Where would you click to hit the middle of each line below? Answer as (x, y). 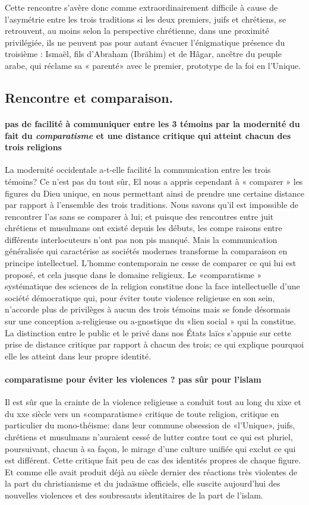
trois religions (33, 147)
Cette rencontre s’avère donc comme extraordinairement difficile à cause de (141, 7)
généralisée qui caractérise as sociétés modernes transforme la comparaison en (146, 251)
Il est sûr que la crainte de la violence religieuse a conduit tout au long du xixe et (153, 402)
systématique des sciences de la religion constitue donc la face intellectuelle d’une (152, 286)
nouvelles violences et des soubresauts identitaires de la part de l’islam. (134, 495)
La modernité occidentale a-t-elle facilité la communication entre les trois (138, 170)
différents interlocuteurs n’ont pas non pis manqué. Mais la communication (141, 239)
